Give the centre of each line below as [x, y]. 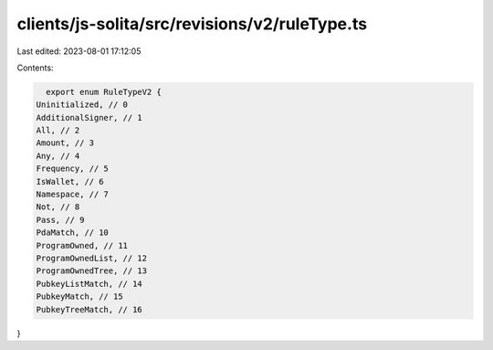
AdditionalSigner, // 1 [89, 117]
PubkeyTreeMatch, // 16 [89, 309]
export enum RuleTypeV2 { [104, 92]
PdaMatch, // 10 [73, 233]
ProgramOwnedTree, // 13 [92, 271]
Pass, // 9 [60, 220]
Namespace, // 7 [73, 195]
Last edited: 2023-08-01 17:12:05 [79, 51]
